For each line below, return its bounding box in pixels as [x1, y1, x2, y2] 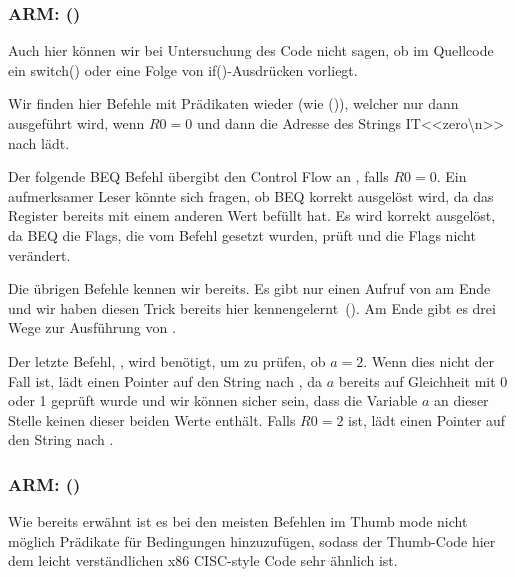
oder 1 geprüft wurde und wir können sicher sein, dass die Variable [8, 390, 418, 411]
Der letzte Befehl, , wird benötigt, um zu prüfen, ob [8, 350, 326, 371]
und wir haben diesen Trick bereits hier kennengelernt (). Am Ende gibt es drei [8, 297, 496, 318]
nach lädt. [8, 132, 70, 153]
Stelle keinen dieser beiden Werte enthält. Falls [8, 409, 296, 430]
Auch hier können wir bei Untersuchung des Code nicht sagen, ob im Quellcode [8, 40, 494, 61]
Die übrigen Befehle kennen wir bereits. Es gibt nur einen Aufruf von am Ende [8, 278, 491, 299]
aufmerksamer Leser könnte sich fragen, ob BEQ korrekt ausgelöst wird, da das [8, 185, 494, 206]
